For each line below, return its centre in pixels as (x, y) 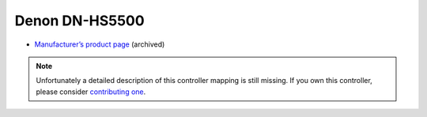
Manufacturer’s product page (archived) (100, 44)
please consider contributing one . (91, 92)
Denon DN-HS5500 (80, 21)
